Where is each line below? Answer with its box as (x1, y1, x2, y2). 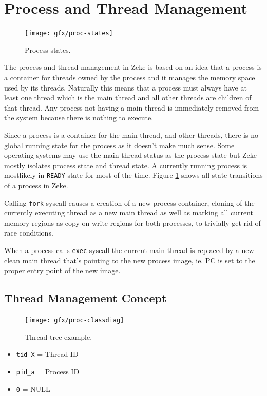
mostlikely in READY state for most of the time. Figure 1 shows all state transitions (4, 170, 263, 181)
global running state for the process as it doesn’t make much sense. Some (4, 139, 235, 150)
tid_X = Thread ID (16, 349, 79, 359)
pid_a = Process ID (16, 366, 80, 376)
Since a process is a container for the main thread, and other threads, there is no (4, 129, 258, 140)
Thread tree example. (25, 331, 92, 342)
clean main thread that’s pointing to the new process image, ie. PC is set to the (4, 255, 255, 265)
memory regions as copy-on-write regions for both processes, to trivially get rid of (4, 217, 261, 228)
